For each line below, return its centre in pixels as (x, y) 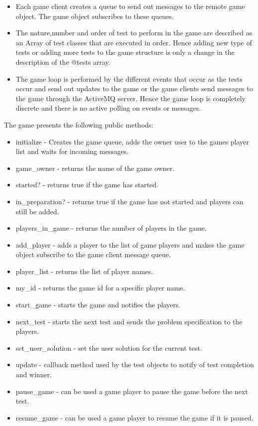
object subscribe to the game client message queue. (93, 254)
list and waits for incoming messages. (72, 151)
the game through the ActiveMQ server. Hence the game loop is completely (131, 98)
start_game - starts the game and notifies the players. (98, 305)
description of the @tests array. (63, 62)
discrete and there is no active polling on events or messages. (108, 108)
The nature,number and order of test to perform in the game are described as (134, 33)
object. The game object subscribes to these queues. (95, 16)
